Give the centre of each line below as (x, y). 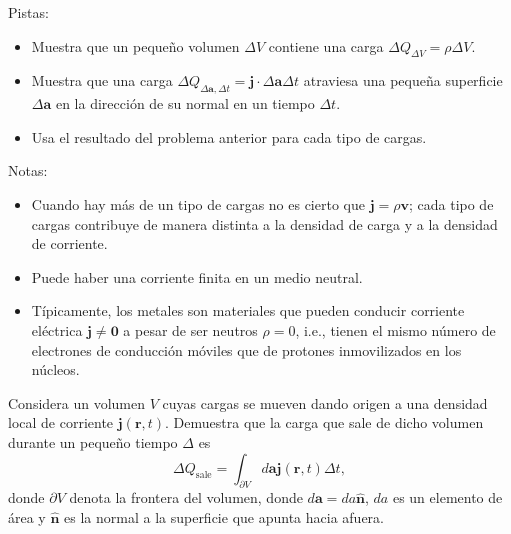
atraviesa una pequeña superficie (403, 80)
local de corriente (61, 422)
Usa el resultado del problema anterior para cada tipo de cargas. (229, 136)
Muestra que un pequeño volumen (135, 45)
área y (27, 516)
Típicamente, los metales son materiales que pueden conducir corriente (248, 310)
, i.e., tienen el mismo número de (395, 329)
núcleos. (55, 369)
